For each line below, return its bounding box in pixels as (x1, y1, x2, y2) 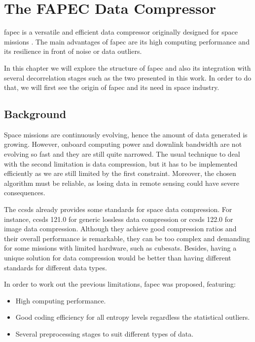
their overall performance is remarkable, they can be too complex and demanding (4, 233, 250, 243)
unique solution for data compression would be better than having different (4, 253, 231, 263)
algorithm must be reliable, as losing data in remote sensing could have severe (4, 177, 239, 188)
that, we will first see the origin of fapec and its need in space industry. (4, 82, 219, 92)
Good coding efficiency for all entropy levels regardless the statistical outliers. (15, 312, 250, 322)
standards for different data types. (4, 262, 107, 272)
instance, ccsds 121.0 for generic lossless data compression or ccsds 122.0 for (4, 214, 233, 224)
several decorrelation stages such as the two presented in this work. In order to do (4, 72, 252, 83)
